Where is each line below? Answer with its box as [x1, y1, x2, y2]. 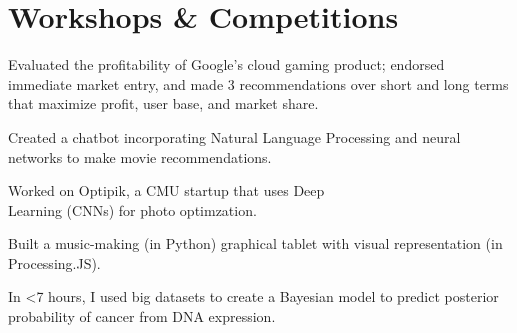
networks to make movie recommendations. [8, 146, 272, 167]
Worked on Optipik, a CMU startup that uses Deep [8, 180, 325, 201]
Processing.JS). [8, 252, 101, 273]
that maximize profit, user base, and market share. [8, 93, 319, 114]
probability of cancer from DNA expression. [8, 306, 276, 327]
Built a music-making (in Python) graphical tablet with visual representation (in [8, 233, 503, 254]
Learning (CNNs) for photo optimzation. [8, 199, 257, 220]
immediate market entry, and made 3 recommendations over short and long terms [8, 73, 509, 94]
